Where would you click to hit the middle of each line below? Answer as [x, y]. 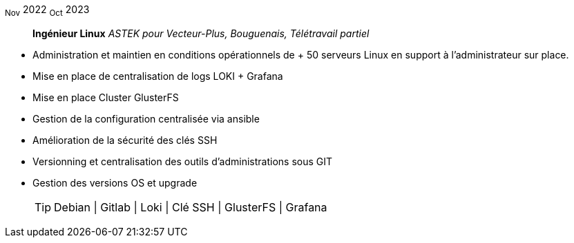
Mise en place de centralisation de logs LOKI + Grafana [158, 76]
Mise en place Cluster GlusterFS [106, 97]
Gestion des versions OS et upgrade [115, 182]
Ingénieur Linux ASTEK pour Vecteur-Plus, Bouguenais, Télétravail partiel [201, 33]
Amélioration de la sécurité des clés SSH [125, 140]
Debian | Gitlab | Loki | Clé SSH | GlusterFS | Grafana [191, 207]
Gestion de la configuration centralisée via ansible [146, 118]
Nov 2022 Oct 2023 [47, 11]
